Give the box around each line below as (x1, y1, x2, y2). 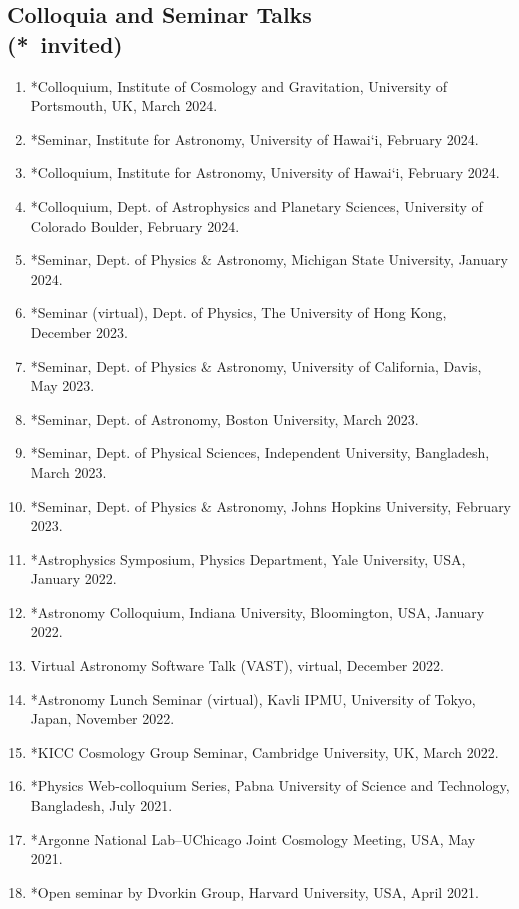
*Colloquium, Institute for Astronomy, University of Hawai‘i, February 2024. (30, 162, 500, 183)
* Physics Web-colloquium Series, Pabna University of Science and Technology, (30, 775, 510, 796)
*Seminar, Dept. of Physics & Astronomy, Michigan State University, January (30, 249, 508, 270)
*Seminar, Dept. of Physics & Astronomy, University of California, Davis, (30, 355, 482, 376)
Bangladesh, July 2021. (30, 795, 173, 816)
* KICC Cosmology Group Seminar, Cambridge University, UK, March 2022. (30, 741, 499, 762)
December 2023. (30, 321, 128, 342)
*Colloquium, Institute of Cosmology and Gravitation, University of (30, 75, 447, 96)
